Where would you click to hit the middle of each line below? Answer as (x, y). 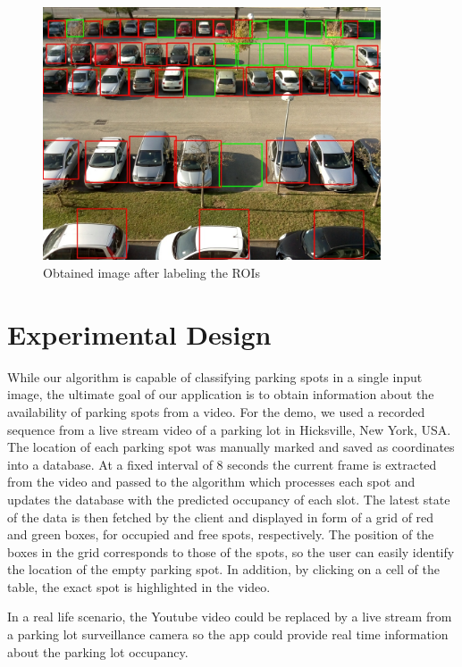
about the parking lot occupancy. (98, 651)
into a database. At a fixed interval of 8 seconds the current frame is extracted (222, 464)
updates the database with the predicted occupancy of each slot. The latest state (229, 499)
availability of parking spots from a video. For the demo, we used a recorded (216, 411)
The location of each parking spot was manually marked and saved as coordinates (231, 447)
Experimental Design (139, 333)
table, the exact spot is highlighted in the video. (139, 586)
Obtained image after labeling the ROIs (151, 273)
